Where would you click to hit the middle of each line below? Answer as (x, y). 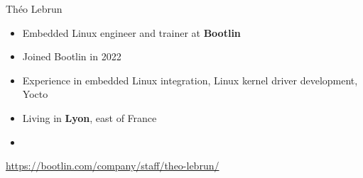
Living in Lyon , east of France (90, 117)
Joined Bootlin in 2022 (72, 56)
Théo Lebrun (34, 9)
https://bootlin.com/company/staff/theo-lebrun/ (113, 166)
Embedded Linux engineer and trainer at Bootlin (131, 32)
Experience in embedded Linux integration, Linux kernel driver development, (190, 80)
